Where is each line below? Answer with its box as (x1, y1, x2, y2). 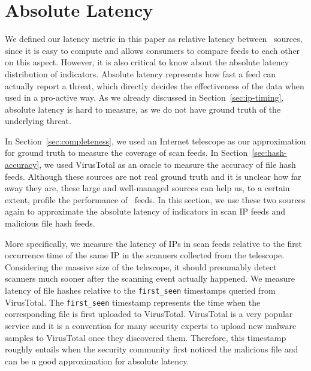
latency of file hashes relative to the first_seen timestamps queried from (5, 284, 276, 296)
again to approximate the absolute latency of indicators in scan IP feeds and (5, 205, 286, 218)
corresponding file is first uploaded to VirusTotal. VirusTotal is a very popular (5, 307, 293, 320)
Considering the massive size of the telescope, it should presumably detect (5, 260, 277, 273)
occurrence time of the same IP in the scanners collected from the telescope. (5, 249, 285, 261)
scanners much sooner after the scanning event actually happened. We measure (5, 272, 295, 285)
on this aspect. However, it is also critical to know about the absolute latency (5, 56, 289, 68)
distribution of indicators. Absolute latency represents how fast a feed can (5, 67, 276, 80)
